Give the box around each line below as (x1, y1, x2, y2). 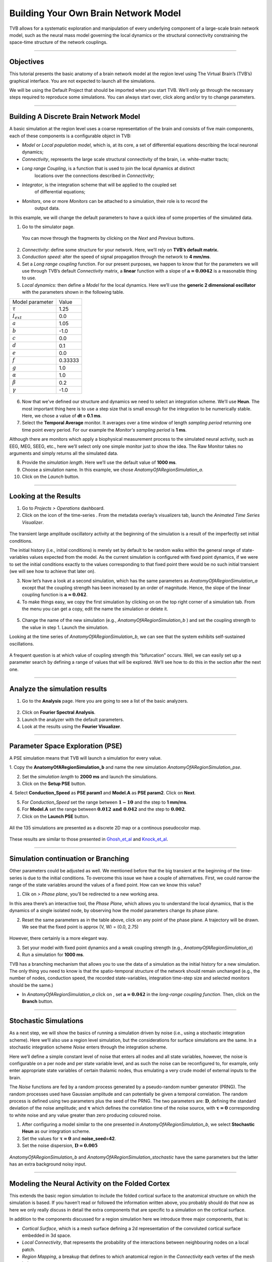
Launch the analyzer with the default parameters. (22, 716, 124, 722)
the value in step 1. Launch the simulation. (22, 624, 109, 630)
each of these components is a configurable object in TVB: (9, 133, 131, 139)
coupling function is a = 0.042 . (22, 592, 88, 598)
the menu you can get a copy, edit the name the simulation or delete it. (22, 606, 168, 612)
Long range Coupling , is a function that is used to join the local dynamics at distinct (22, 166, 195, 172)
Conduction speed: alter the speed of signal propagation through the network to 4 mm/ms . (22, 254, 211, 260)
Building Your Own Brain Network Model (9, 8, 181, 19)
